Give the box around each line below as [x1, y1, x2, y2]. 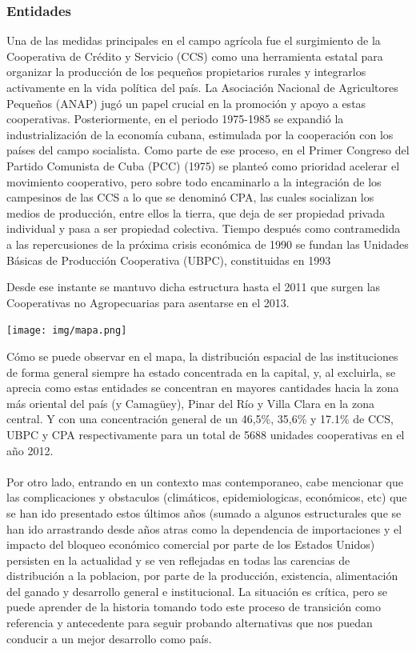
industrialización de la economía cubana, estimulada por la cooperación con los [6, 126, 394, 142]
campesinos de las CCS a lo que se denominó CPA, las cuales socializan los [6, 189, 374, 206]
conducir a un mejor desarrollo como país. [6, 630, 212, 646]
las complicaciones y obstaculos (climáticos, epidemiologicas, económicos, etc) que [6, 489, 407, 506]
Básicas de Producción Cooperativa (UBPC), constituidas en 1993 [6, 251, 331, 268]
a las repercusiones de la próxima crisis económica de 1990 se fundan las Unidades [6, 235, 409, 252]
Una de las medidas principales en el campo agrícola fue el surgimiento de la [6, 32, 381, 49]
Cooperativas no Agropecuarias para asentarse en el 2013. [6, 294, 290, 310]
